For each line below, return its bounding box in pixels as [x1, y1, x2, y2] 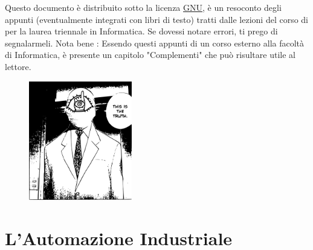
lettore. [5, 60, 31, 72]
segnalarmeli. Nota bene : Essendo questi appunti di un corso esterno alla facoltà [5, 36, 305, 49]
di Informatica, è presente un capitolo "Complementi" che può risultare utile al [5, 48, 295, 61]
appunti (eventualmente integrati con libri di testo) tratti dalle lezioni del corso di [5, 13, 308, 25]
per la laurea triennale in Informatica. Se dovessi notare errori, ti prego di [5, 25, 278, 37]
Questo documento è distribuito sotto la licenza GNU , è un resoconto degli [5, 1, 282, 13]
